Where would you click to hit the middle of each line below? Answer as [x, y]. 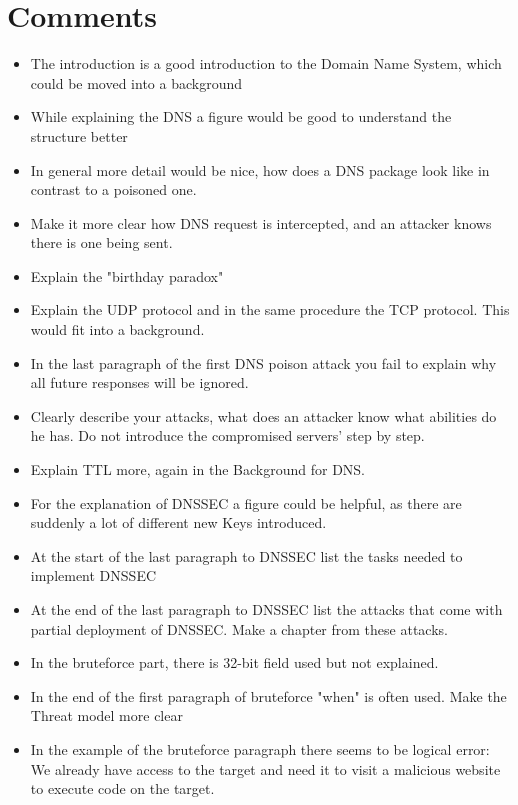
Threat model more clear [106, 715]
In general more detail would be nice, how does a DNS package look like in [260, 169]
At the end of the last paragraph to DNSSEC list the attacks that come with [266, 609]
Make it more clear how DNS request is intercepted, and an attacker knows [261, 222]
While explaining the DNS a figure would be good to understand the [241, 116]
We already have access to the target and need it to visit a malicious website [265, 768]
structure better [79, 135]
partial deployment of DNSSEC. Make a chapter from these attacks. [239, 628]
